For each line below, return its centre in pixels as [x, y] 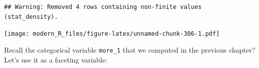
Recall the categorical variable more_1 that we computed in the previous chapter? [130, 49]
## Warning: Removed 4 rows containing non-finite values [103, 7]
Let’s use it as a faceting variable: [56, 59]
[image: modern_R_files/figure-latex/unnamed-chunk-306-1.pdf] [112, 34]
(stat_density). [31, 17]
